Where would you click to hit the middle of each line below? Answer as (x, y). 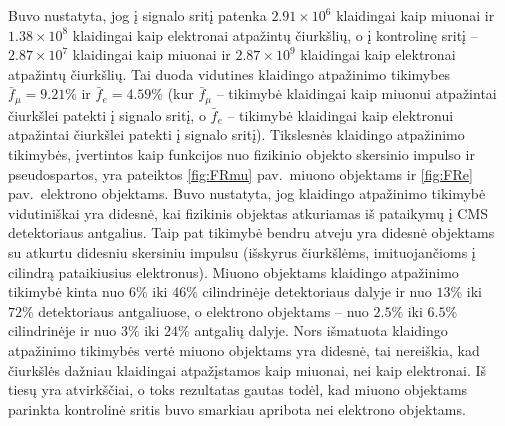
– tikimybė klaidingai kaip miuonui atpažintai (356, 93)
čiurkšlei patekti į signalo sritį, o (107, 114)
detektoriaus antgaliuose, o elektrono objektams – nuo (203, 310)
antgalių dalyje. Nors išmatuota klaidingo (321, 330)
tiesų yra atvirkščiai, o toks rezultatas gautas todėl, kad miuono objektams (238, 389)
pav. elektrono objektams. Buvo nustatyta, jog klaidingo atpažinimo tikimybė (247, 193)
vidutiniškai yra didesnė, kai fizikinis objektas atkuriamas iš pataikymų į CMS (248, 212)
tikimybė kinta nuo (66, 291)
